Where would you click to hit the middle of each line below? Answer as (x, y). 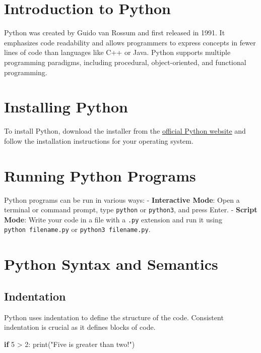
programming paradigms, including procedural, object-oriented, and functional (125, 62)
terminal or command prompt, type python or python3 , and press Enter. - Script (131, 210)
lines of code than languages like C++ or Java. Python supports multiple (117, 52)
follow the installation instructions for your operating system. (99, 140)
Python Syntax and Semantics (111, 264)
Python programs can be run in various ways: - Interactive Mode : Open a (122, 199)
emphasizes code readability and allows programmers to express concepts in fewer (130, 42)
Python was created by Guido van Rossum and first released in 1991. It (115, 33)
